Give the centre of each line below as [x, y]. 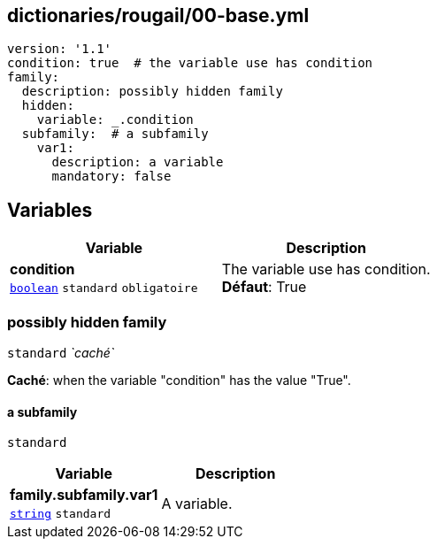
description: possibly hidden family [152, 92]
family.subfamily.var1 [84, 495]
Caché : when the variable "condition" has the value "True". [179, 381]
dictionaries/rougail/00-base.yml [158, 15]
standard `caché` [61, 353]
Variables [50, 210]
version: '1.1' [60, 49]
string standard [61, 514]
